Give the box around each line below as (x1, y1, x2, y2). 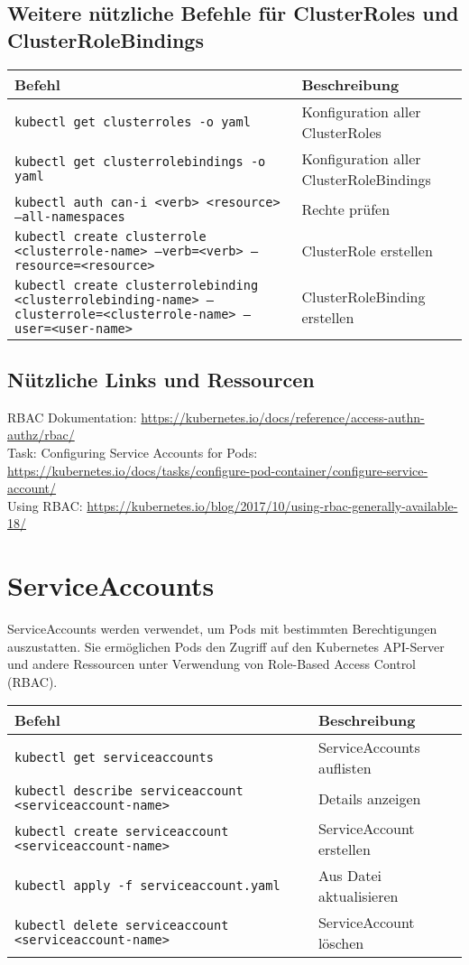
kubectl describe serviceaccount (14, 784, 244, 799)
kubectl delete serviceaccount (14, 918, 229, 933)
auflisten (317, 757, 372, 779)
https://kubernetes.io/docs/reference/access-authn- (141, 407, 425, 426)
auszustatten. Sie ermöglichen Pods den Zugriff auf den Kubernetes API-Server (7, 636, 445, 655)
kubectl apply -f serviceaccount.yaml (14, 878, 280, 894)
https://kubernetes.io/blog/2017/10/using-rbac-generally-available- (87, 496, 458, 515)
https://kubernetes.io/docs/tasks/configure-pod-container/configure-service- (7, 460, 428, 479)
